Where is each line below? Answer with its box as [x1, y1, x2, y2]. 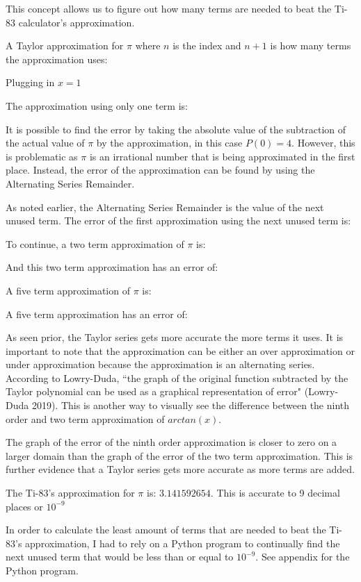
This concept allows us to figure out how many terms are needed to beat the [6, 1, 332, 15]
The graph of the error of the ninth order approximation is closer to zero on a [6, 435, 337, 449]
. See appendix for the [255, 549, 350, 564]
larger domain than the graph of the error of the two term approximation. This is [6, 448, 353, 463]
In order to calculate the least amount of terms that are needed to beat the [6, 522, 326, 537]
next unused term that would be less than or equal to [6, 549, 234, 564]
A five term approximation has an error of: [6, 306, 188, 321]
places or [6, 499, 43, 513]
